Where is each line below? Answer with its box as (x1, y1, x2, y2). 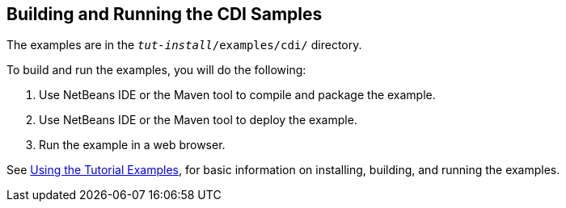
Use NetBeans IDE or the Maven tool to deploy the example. (39, 113, 357, 127)
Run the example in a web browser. (39, 138, 226, 152)
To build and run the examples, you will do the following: (6, 63, 306, 77)
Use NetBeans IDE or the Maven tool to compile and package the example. (39, 88, 436, 102)
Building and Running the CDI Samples (6, 4, 323, 24)
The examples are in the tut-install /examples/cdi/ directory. (6, 38, 362, 52)
